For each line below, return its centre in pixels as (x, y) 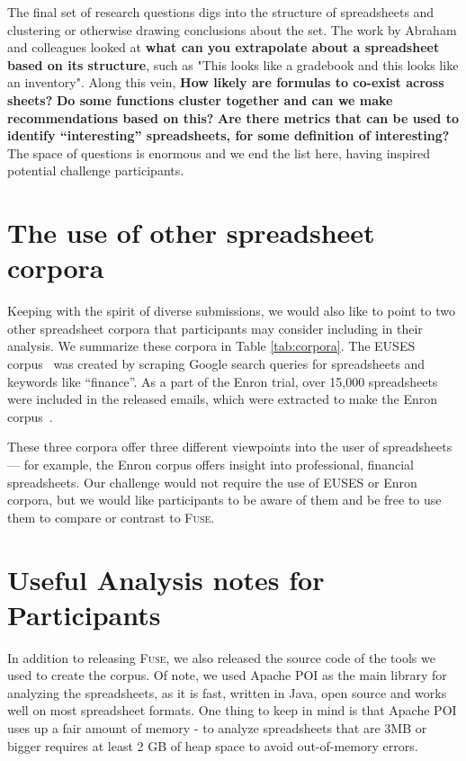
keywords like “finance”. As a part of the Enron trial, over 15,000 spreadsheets (223, 381)
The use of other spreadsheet (191, 233)
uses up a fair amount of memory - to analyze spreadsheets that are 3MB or (217, 728)
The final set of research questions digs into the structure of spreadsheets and (221, 12)
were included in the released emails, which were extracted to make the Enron (223, 399)
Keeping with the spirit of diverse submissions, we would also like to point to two (231, 311)
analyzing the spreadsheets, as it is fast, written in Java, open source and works (227, 692)
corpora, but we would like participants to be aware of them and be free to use (224, 500)
